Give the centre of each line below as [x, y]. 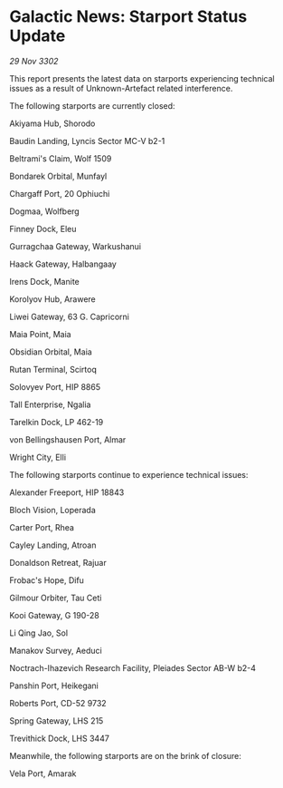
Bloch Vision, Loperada [53, 510]
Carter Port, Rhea [42, 527]
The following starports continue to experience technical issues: [129, 474]
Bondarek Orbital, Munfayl [58, 176]
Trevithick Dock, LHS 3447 [60, 738]
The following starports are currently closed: [92, 105]
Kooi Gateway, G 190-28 [54, 615]
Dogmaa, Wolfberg [44, 211]
